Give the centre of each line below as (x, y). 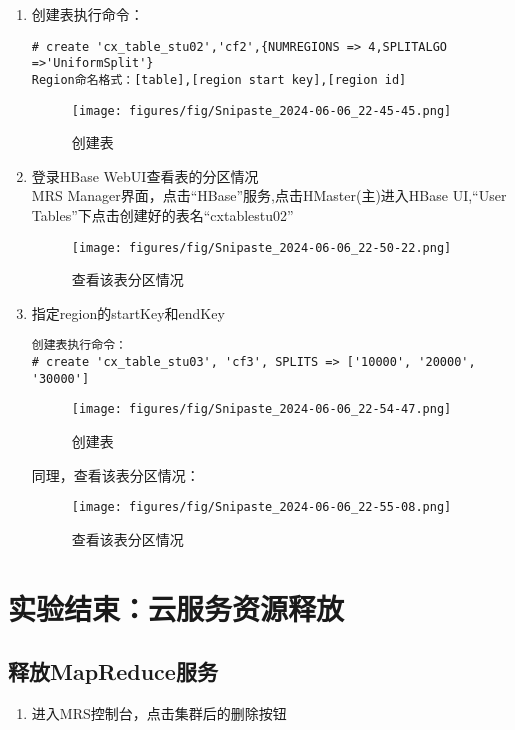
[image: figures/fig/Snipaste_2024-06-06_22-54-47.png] (261, 409)
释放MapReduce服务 (113, 671)
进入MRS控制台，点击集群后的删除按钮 (159, 713)
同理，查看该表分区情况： (115, 474)
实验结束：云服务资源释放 (176, 607)
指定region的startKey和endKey (128, 312)
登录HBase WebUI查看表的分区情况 (145, 175)
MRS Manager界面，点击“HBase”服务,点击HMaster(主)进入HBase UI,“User (269, 195)
